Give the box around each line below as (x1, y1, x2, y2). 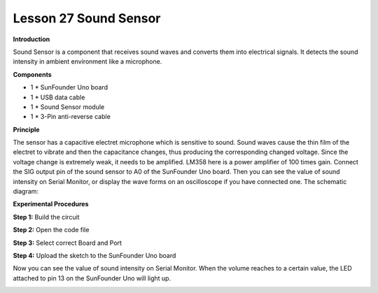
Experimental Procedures (13, 200, 89, 208)
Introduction (13, 35, 50, 43)
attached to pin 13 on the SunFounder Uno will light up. (13, 273, 171, 283)
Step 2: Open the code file (13, 226, 90, 234)
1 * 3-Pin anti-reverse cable (30, 113, 111, 121)
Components (13, 70, 52, 78)
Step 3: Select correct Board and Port (13, 238, 122, 247)
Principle (13, 125, 40, 134)
